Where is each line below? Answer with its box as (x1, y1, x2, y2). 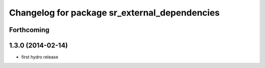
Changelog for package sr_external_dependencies (9, 7, 220, 18)
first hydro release (21, 54, 58, 60)
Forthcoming (9, 26, 50, 34)
